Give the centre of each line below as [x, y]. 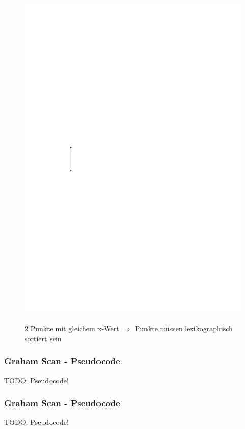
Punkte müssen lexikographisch [184, 328]
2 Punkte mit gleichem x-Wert [72, 328]
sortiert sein [43, 338]
